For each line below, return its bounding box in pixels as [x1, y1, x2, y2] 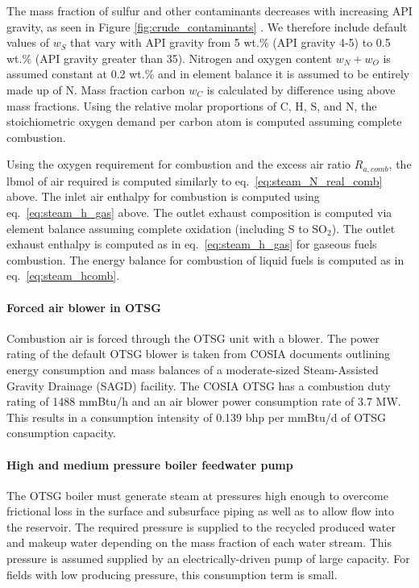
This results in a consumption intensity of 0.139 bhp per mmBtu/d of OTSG [6, 408, 386, 425]
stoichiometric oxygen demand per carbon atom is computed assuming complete [6, 113, 402, 130]
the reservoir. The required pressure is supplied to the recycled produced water [6, 518, 396, 535]
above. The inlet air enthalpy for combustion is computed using [6, 188, 320, 205]
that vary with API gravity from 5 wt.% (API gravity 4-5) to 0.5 [70, 34, 391, 51]
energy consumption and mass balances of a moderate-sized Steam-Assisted [6, 361, 379, 377]
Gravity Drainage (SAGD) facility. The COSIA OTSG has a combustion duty [6, 377, 391, 394]
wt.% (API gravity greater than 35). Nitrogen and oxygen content [6, 49, 333, 66]
